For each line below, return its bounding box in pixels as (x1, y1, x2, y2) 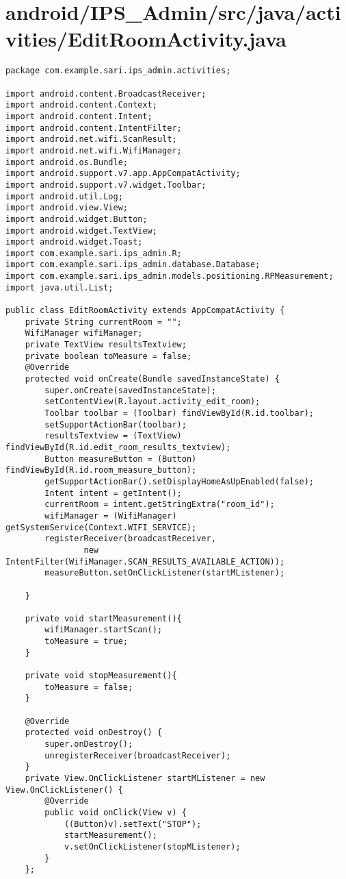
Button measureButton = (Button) (44, 454, 197, 464)
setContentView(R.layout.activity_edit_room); (44, 397, 261, 407)
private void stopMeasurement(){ (25, 671, 177, 681)
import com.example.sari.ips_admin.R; (5, 248, 182, 258)
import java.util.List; (5, 282, 114, 293)
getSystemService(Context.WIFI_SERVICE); (5, 522, 197, 532)
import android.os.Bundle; (5, 157, 128, 167)
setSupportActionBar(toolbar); (44, 419, 187, 430)
